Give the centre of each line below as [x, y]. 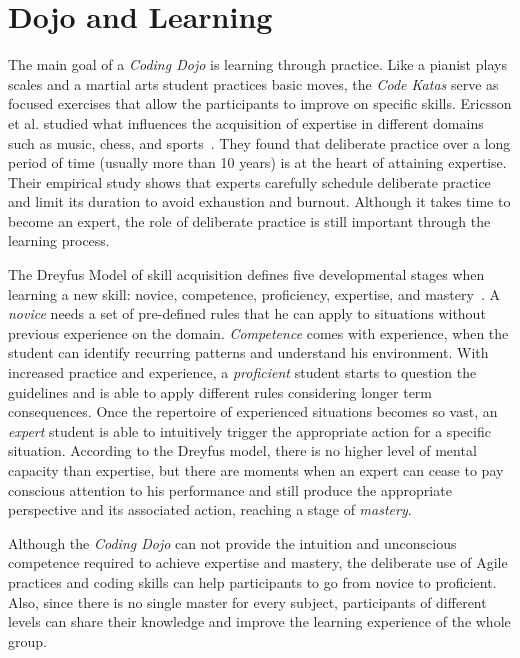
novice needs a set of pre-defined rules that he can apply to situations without [247, 313]
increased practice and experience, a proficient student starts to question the [242, 372]
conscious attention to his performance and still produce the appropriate [230, 489]
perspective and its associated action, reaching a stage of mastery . [210, 509]
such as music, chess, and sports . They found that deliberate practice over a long [259, 142]
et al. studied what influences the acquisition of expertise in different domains [246, 122]
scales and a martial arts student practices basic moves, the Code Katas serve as [253, 83]
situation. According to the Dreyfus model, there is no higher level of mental [242, 450]
